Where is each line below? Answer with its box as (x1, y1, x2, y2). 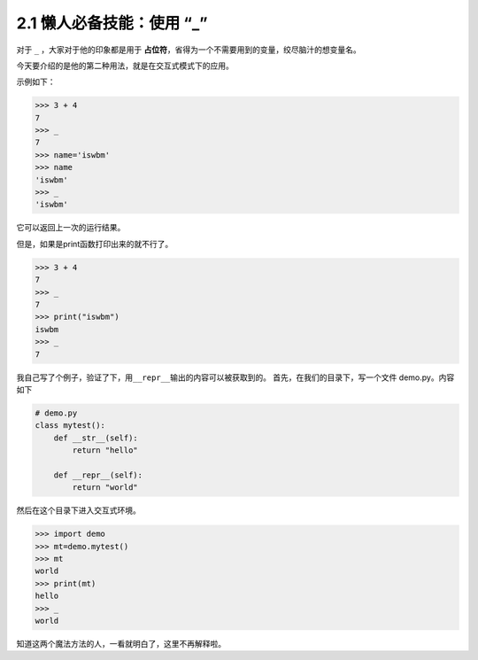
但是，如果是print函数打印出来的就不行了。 (16, 238, 173, 249)
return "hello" (72, 446, 139, 455)
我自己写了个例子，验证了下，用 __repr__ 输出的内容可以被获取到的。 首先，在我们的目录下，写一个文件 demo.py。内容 (16, 372, 455, 383)
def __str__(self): (53, 432, 139, 443)
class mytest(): (35, 421, 106, 431)
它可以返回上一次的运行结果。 (16, 222, 126, 233)
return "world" (72, 483, 139, 493)
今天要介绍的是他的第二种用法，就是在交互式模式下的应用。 (16, 60, 234, 71)
